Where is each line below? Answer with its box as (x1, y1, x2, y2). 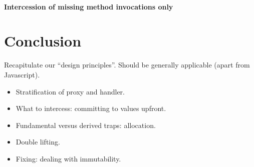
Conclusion (4, 30, 82, 51)
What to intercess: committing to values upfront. (16, 103, 166, 113)
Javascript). (4, 69, 40, 79)
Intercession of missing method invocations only (4, 1, 173, 11)
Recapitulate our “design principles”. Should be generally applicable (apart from (4, 59, 250, 70)
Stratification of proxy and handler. (16, 86, 125, 96)
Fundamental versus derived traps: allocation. (16, 119, 156, 130)
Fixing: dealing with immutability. (16, 153, 121, 163)
